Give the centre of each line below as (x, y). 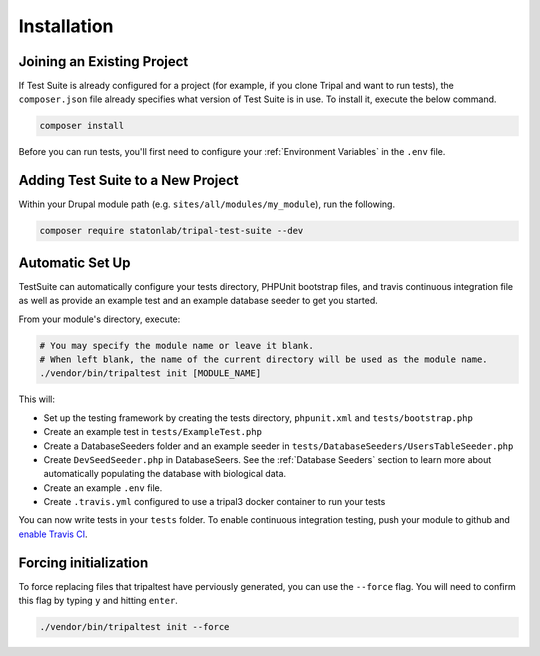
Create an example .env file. (103, 487)
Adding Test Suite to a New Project (128, 180)
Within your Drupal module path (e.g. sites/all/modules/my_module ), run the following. (206, 204)
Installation (66, 26)
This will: (36, 399)
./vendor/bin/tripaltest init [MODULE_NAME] (150, 373)
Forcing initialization (83, 562)
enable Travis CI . (53, 534)
